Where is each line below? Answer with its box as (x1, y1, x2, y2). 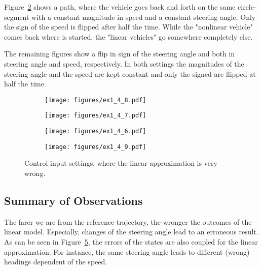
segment (4, 11, 29, 22)
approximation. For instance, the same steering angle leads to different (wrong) (4, 246, 250, 257)
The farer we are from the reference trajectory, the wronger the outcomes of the (4, 216, 252, 227)
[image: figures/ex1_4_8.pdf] (45, 96, 146, 104)
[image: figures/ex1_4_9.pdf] (45, 143, 146, 151)
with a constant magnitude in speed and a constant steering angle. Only (31, 11, 256, 22)
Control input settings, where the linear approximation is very (24, 158, 217, 168)
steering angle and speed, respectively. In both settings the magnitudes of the (4, 58, 244, 69)
